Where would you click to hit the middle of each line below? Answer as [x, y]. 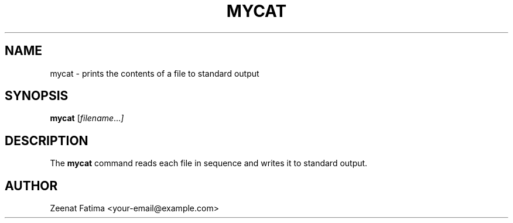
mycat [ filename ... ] [87, 118]
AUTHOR [31, 186]
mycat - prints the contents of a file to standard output [155, 73]
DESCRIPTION [47, 140]
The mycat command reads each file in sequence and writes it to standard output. [209, 163]
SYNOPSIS [37, 96]
